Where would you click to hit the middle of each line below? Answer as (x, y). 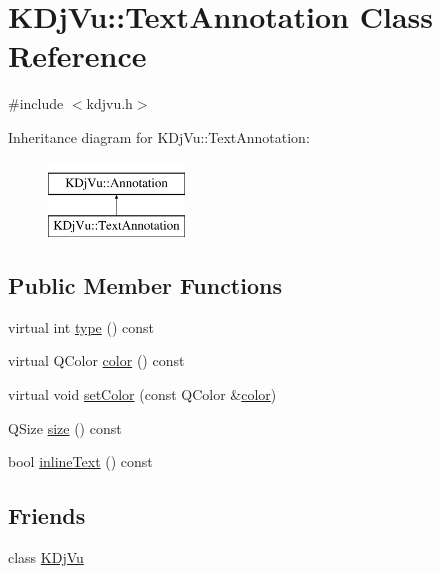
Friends (47, 515)
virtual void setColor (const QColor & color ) (142, 394)
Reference (77, 55)
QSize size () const (65, 427)
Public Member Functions (145, 285)
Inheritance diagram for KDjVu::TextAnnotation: (159, 136)
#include (36, 103)
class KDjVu (46, 557)
